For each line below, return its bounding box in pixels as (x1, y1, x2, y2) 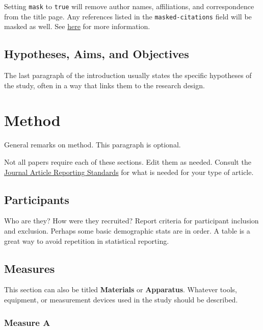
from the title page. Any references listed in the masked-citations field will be (4, 11, 252, 21)
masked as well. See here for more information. (4, 21, 150, 32)
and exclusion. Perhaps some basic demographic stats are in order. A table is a (4, 225, 250, 236)
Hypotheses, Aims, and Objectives (4, 46, 189, 62)
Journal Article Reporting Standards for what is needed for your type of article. (4, 166, 254, 177)
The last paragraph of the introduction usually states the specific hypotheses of (4, 70, 252, 81)
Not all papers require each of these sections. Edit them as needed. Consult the (4, 157, 251, 167)
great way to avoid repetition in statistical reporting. (4, 235, 169, 246)
